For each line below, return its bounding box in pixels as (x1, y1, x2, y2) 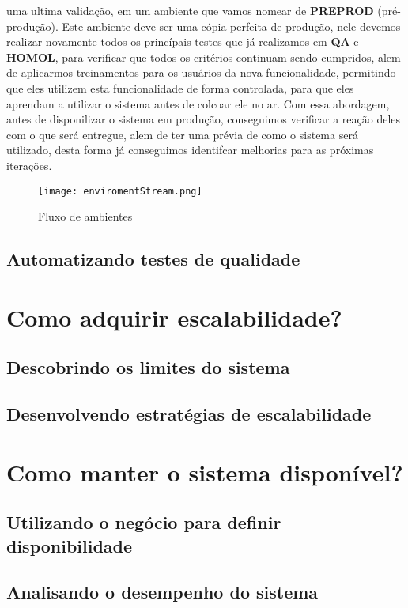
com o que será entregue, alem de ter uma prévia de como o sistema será (6, 126, 358, 142)
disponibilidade (6, 533, 133, 557)
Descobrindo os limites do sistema (6, 355, 290, 380)
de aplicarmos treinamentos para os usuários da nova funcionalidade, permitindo (6, 64, 396, 81)
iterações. (6, 157, 52, 173)
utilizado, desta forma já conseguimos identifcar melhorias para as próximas (6, 142, 374, 158)
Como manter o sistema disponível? (6, 455, 403, 488)
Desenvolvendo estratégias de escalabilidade (6, 402, 372, 426)
